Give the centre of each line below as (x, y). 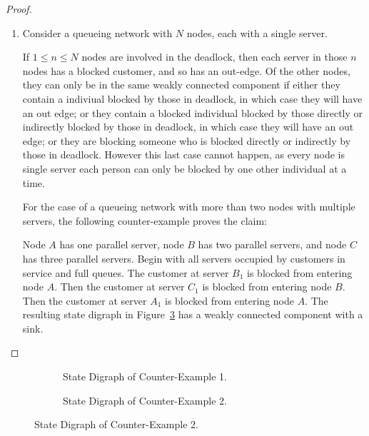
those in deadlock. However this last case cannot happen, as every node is (184, 154)
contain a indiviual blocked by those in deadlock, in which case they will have (192, 98)
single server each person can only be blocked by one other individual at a (184, 168)
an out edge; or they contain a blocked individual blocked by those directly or (193, 112)
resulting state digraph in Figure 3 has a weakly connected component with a (193, 314)
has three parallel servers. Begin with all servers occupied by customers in (184, 258)
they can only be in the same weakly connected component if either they (181, 85)
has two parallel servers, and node (272, 244)
